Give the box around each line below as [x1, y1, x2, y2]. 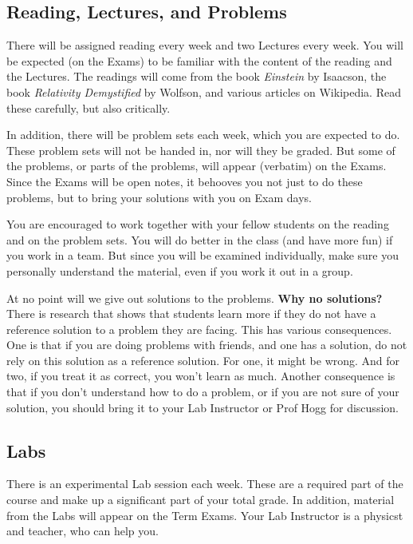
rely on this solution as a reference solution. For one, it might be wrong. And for [6, 351, 400, 368]
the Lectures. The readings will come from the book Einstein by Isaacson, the [6, 68, 387, 85]
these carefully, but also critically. [6, 99, 171, 116]
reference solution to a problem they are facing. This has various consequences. [6, 320, 392, 337]
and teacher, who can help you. [6, 522, 159, 539]
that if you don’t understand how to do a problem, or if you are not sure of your [6, 383, 399, 400]
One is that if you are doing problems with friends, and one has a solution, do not [6, 336, 407, 353]
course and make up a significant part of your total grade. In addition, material [6, 491, 395, 508]
